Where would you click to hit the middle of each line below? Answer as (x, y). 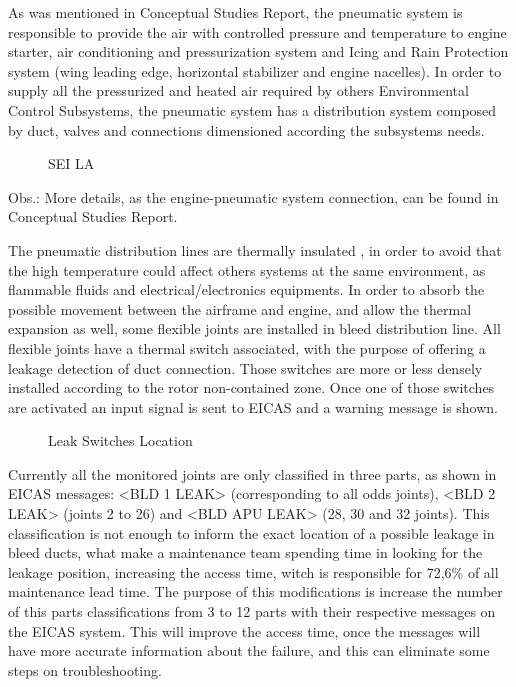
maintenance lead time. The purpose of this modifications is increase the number (255, 591)
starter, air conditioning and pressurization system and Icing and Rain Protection (258, 51)
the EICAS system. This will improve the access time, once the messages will (244, 630)
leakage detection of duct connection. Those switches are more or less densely (245, 367)
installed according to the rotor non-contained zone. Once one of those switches (251, 387)
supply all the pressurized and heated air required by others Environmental (238, 90)
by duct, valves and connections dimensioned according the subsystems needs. (246, 129)
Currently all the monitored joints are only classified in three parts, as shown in (252, 473)
